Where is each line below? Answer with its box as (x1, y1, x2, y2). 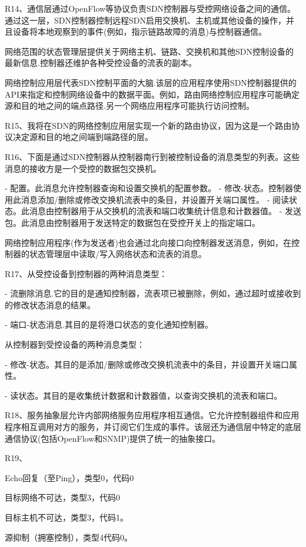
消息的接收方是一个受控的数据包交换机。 (5, 162, 161, 174)
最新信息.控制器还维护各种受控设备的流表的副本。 (5, 56, 197, 69)
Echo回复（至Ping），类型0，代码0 (5, 471, 134, 483)
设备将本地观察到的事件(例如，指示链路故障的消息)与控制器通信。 (12, 25, 267, 38)
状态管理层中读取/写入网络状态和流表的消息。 (29, 248, 207, 260)
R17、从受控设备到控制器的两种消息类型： (5, 267, 168, 279)
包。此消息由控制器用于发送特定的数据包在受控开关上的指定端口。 (5, 216, 260, 228)
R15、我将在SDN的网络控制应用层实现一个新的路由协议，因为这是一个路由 (5, 119, 292, 131)
